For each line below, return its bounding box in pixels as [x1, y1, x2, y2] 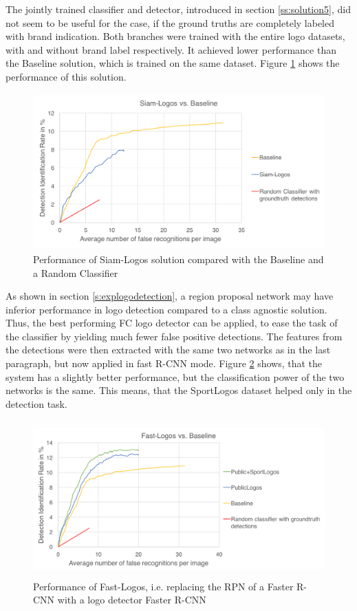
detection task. [6, 396, 67, 411]
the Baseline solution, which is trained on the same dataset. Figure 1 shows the [6, 56, 340, 70]
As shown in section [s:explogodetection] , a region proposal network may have [6, 289, 334, 303]
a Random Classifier [33, 265, 118, 280]
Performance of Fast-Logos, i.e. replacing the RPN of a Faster [33, 579, 294, 593]
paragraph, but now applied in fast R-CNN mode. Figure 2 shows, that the [6, 356, 323, 371]
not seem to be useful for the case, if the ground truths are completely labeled [6, 15, 335, 30]
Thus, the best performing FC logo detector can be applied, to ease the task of [6, 315, 338, 330]
